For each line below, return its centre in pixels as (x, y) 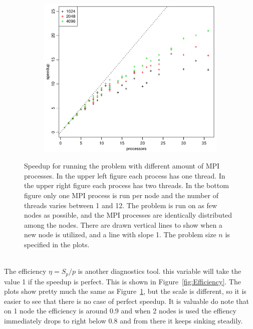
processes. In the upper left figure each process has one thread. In (125, 175)
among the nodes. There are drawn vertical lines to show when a (123, 224)
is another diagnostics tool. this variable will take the (160, 271)
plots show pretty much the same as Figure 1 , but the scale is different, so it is (125, 291)
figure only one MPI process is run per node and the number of (121, 195)
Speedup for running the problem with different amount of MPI (122, 166)
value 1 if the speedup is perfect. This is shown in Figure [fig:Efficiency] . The (122, 281)
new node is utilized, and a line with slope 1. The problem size (120, 234)
